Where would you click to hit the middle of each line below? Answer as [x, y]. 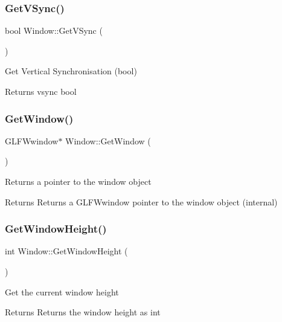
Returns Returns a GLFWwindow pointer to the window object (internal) [141, 201]
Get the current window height [62, 291]
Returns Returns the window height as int [83, 312]
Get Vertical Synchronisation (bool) [71, 71]
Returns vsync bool [41, 91]
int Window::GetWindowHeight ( [66, 251]
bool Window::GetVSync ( [54, 31]
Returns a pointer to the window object [78, 181]
